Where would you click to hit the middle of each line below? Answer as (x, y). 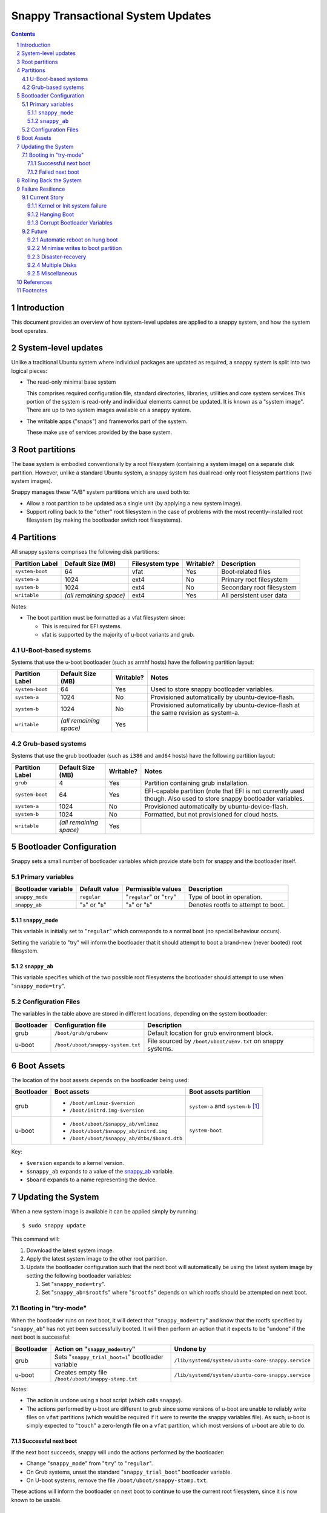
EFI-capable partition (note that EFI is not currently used (224, 791)
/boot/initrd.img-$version (107, 1111)
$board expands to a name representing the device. (92, 1180)
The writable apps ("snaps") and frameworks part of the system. (107, 421)
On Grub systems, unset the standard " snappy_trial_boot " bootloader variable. (129, 1472)
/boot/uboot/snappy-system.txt (98, 1045)
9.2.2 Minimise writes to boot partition (75, 248)
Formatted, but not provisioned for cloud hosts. (211, 814)
